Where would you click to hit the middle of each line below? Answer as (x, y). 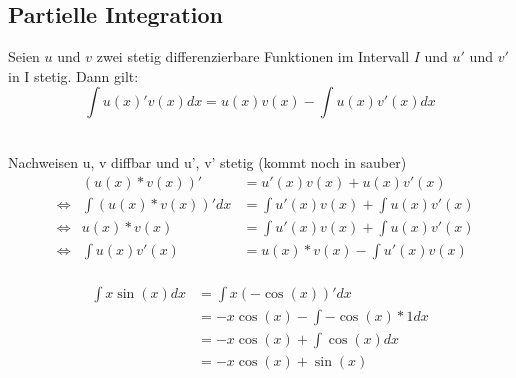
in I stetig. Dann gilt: (73, 75)
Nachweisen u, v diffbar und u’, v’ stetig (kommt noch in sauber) (207, 161)
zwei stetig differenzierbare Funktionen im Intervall (253, 56)
